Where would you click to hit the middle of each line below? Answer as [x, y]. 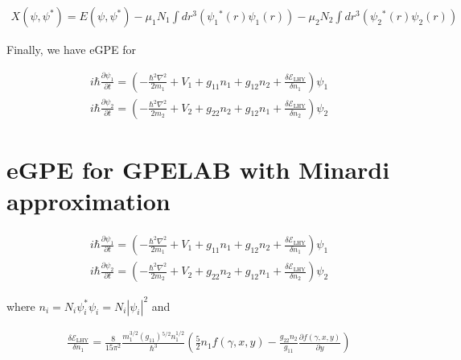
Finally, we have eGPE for [71, 50]
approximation [88, 201]
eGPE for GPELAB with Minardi [198, 169]
